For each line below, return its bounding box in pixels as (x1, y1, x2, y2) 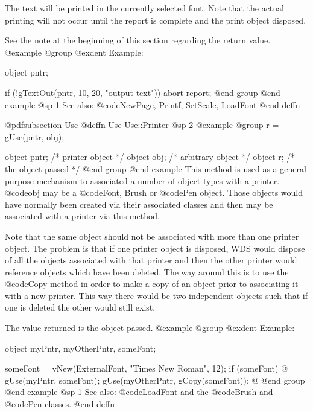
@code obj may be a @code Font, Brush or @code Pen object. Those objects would (5, 186, 303, 199)
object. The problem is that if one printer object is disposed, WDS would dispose (5, 242, 305, 254)
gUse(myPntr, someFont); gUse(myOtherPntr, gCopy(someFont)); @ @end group (5, 373, 305, 386)
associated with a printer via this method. (5, 210, 160, 222)
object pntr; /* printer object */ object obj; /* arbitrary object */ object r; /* (5, 150, 296, 163)
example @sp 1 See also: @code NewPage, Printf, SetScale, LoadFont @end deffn (5, 98, 300, 111)
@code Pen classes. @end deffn (5, 398, 115, 410)
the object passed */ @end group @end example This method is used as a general (5, 162, 306, 175)
